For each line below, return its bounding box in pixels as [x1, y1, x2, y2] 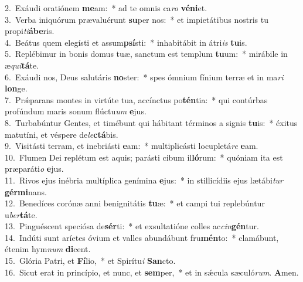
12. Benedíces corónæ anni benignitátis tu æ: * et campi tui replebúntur [5, 197, 265, 209]
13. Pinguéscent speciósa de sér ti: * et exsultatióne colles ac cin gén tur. [5, 220, 259, 232]
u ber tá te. [5, 208, 38, 220]
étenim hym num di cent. [5, 243, 91, 255]
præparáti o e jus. [5, 162, 64, 175]
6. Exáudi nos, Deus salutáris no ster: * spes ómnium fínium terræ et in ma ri [5, 70, 284, 83]
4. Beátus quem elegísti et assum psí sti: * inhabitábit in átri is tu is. [5, 36, 247, 48]
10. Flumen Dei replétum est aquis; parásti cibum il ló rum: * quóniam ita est [5, 151, 283, 163]
